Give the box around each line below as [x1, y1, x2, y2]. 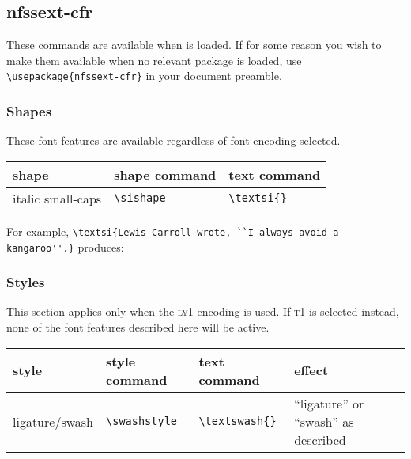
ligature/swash [13, 412, 94, 431]
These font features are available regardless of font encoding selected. [6, 132, 341, 149]
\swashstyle [106, 415, 178, 428]
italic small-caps [13, 188, 102, 207]
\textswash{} [198, 415, 277, 428]
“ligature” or [294, 393, 364, 412]
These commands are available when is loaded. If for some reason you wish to [6, 36, 382, 53]
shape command [114, 165, 217, 184]
